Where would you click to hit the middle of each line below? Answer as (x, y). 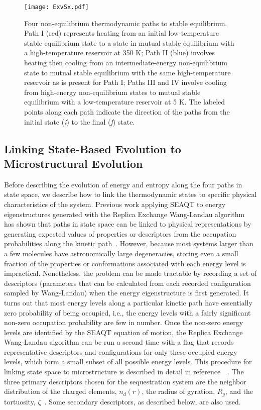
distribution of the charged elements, (60, 391)
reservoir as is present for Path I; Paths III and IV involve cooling (125, 82)
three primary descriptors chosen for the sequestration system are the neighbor (125, 381)
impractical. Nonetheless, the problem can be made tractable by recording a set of (130, 273)
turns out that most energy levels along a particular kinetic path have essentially (128, 302)
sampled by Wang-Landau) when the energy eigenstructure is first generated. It (126, 293)
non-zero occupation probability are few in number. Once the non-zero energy (124, 322)
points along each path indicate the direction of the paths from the (127, 112)
